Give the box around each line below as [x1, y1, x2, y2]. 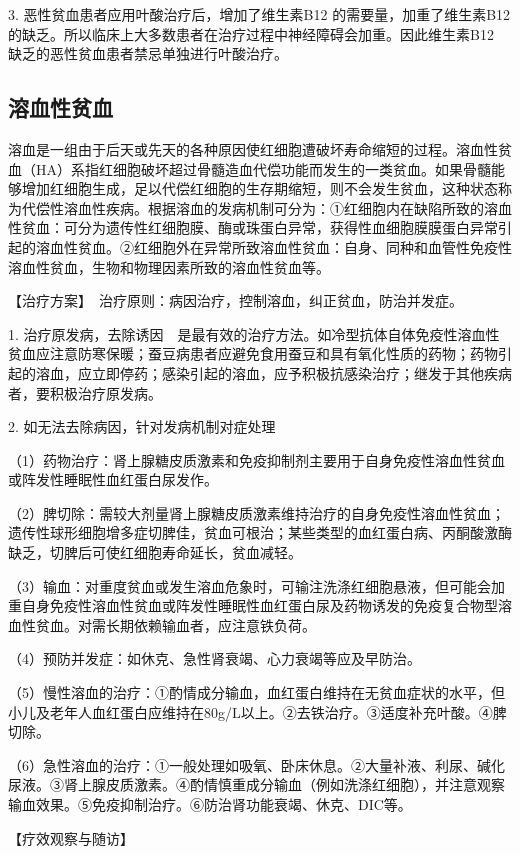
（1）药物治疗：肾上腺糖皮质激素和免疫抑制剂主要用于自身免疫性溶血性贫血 [8, 449, 505, 470]
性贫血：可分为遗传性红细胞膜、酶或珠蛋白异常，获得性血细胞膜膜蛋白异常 [8, 217, 498, 238]
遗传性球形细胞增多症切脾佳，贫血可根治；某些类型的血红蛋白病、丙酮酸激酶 [8, 522, 512, 543]
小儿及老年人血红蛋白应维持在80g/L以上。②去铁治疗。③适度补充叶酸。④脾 [8, 701, 507, 722]
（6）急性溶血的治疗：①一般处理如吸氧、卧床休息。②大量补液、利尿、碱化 [8, 754, 505, 775]
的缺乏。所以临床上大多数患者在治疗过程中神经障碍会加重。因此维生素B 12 [8, 23, 494, 44]
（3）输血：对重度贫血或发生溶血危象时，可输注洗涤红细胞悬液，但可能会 [8, 575, 491, 596]
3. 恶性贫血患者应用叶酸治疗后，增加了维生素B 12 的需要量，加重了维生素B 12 [8, 4, 511, 24]
